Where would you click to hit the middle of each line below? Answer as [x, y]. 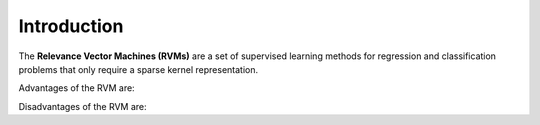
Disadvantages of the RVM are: [82, 106]
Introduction [71, 26]
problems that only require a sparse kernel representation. [138, 69]
